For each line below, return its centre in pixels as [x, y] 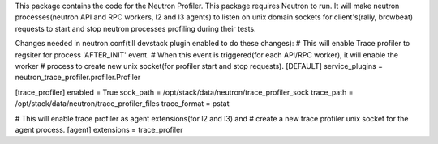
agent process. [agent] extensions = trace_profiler [99, 129]
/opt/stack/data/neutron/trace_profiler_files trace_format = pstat [122, 104]
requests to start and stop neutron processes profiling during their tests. [135, 28]
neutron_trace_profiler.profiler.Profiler [78, 78]
